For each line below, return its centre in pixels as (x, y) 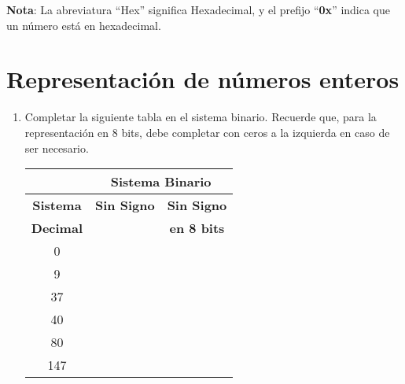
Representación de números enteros (203, 79)
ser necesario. (57, 148)
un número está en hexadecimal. (84, 25)
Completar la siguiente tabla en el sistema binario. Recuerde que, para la (201, 117)
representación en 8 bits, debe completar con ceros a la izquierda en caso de (207, 132)
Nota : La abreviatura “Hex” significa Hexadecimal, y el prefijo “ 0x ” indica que (199, 9)
